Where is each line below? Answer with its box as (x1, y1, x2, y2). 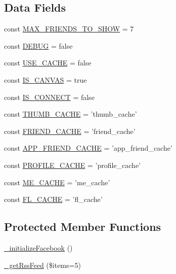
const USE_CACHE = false (4, 57, 92, 68)
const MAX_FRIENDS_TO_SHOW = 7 (4, 23, 134, 34)
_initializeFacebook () (4, 242, 73, 253)
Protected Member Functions (4, 219, 161, 234)
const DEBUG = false (4, 40, 73, 51)
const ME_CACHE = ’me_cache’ (4, 177, 110, 187)
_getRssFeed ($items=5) (4, 259, 81, 270)
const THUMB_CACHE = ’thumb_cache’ (4, 109, 137, 119)
